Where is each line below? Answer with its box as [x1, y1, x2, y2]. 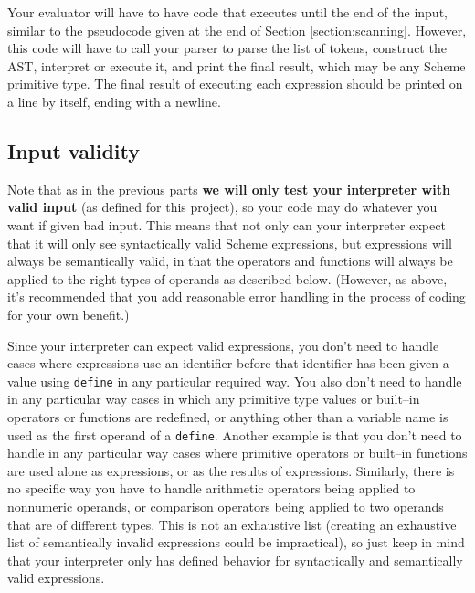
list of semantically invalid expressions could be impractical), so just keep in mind [7, 533, 465, 552]
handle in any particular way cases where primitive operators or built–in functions [7, 443, 468, 462]
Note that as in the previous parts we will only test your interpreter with [7, 179, 450, 198]
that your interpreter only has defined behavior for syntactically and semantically [7, 550, 463, 569]
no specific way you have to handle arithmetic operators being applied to [7, 479, 416, 498]
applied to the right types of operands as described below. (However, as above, [7, 269, 448, 288]
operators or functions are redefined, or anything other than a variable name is [7, 407, 449, 426]
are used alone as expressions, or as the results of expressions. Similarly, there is [7, 461, 455, 480]
